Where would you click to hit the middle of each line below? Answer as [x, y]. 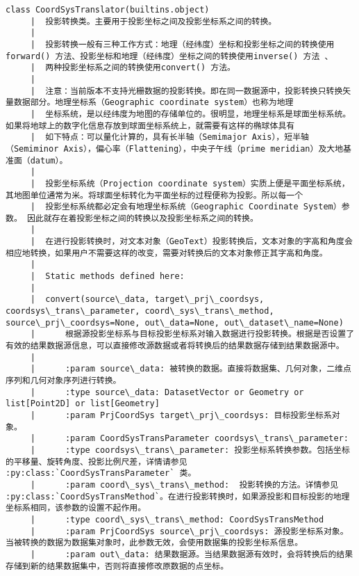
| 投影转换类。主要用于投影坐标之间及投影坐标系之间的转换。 [153, 21]
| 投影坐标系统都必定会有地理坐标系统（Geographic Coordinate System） [186, 207]
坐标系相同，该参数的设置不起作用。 [76, 508]
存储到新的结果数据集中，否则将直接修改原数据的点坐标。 [117, 566]
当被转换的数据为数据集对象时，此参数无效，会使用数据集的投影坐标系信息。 [155, 543]
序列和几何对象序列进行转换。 [64, 381]
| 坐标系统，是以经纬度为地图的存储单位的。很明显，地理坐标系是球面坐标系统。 [191, 114]
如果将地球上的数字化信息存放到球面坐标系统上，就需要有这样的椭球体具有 [150, 126]
